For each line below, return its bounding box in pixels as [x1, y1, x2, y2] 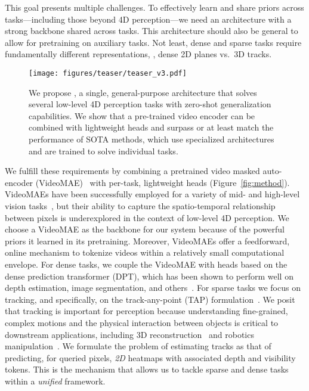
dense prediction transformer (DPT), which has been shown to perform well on [5, 269, 293, 282]
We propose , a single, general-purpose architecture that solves [29, 86, 257, 98]
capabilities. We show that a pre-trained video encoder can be [29, 109, 255, 122]
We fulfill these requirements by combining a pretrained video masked [5, 165, 260, 177]
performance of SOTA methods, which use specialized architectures [29, 133, 274, 145]
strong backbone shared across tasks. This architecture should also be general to [5, 24, 298, 37]
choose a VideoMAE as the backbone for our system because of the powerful [5, 223, 285, 235]
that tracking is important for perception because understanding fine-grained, [5, 305, 288, 317]
